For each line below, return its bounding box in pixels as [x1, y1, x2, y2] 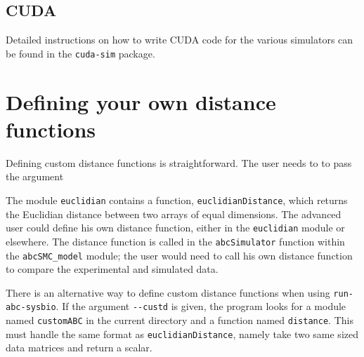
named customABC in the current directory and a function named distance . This [6, 313, 353, 328]
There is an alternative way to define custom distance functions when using [6, 285, 330, 299]
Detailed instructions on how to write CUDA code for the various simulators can [6, 32, 353, 47]
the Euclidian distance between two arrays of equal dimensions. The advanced [6, 206, 342, 221]
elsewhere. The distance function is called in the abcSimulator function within [6, 234, 345, 248]
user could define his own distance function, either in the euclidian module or [6, 220, 345, 235]
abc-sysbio [6, 302, 56, 313]
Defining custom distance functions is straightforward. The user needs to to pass [6, 155, 352, 170]
